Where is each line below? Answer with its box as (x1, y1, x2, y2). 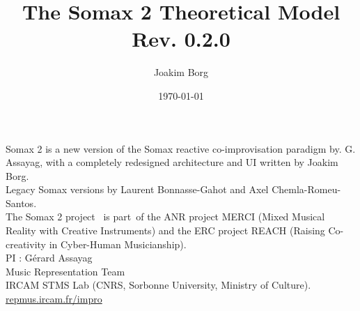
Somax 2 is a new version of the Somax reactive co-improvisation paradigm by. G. (6, 141, 356, 155)
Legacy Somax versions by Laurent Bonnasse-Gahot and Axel (6, 182, 269, 197)
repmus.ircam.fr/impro (6, 291, 102, 306)
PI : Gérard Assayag (6, 250, 93, 265)
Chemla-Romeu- (272, 182, 341, 197)
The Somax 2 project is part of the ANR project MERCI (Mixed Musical (6, 209, 325, 224)
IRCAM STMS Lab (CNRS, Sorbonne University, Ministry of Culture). (6, 278, 311, 292)
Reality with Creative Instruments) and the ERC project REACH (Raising (6, 223, 325, 238)
